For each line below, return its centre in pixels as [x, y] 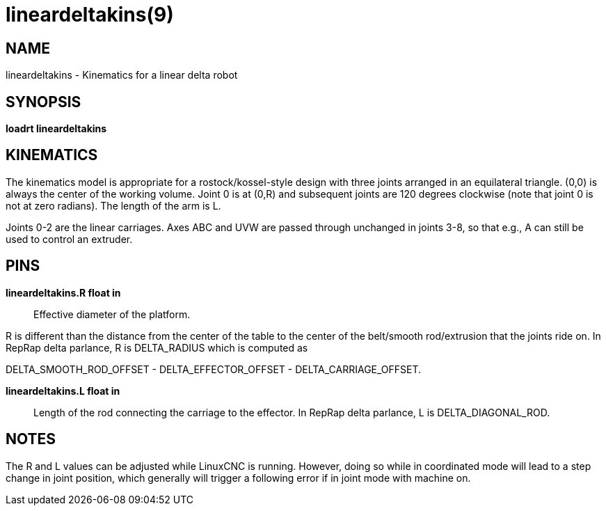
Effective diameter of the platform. [112, 314]
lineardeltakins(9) [90, 15]
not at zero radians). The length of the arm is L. [113, 205]
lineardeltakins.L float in [63, 391]
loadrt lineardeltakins [56, 129]
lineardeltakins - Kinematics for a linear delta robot [122, 75]
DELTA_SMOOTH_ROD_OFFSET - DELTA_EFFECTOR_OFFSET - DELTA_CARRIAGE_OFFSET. [214, 369]
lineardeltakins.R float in [63, 292]
